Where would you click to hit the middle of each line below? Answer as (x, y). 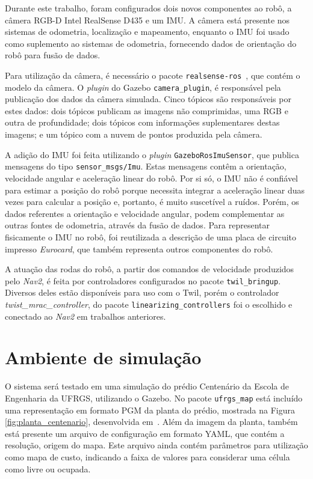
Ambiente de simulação (103, 357)
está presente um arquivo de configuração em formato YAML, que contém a (145, 433)
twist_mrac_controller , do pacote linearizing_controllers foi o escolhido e (149, 304)
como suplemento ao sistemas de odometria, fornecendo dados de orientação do (151, 43)
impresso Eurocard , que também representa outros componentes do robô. (139, 249)
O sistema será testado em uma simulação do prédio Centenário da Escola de (147, 386)
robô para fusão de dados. (53, 55)
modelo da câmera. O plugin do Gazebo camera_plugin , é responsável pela (143, 87)
